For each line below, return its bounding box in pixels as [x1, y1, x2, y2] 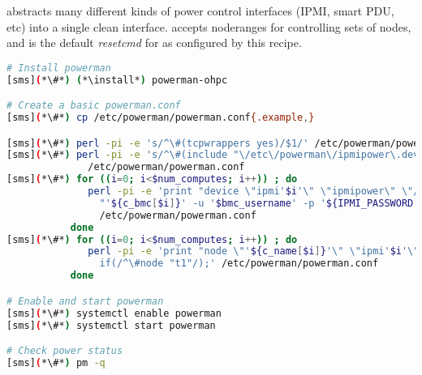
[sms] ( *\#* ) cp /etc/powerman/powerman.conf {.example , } [6, 112, 315, 124]
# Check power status [6, 345, 123, 357]
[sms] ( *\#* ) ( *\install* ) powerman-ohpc [6, 74, 228, 86]
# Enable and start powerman [6, 295, 164, 307]
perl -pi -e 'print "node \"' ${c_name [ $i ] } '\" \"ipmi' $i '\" [88, 245, 420, 258]
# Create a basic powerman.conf [6, 100, 181, 112]
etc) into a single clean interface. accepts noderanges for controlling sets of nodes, [6, 18, 411, 35]
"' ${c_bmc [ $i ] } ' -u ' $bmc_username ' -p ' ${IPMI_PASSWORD [99, 197, 414, 209]
